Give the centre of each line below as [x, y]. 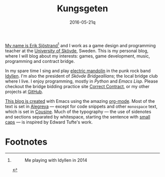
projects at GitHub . [24, 91]
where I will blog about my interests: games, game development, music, [78, 56]
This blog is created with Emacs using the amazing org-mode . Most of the [80, 101]
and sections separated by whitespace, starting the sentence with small [78, 117]
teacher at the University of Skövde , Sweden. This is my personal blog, [77, 51]
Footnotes [26, 142]
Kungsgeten [82, 9]
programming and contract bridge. [40, 61]
